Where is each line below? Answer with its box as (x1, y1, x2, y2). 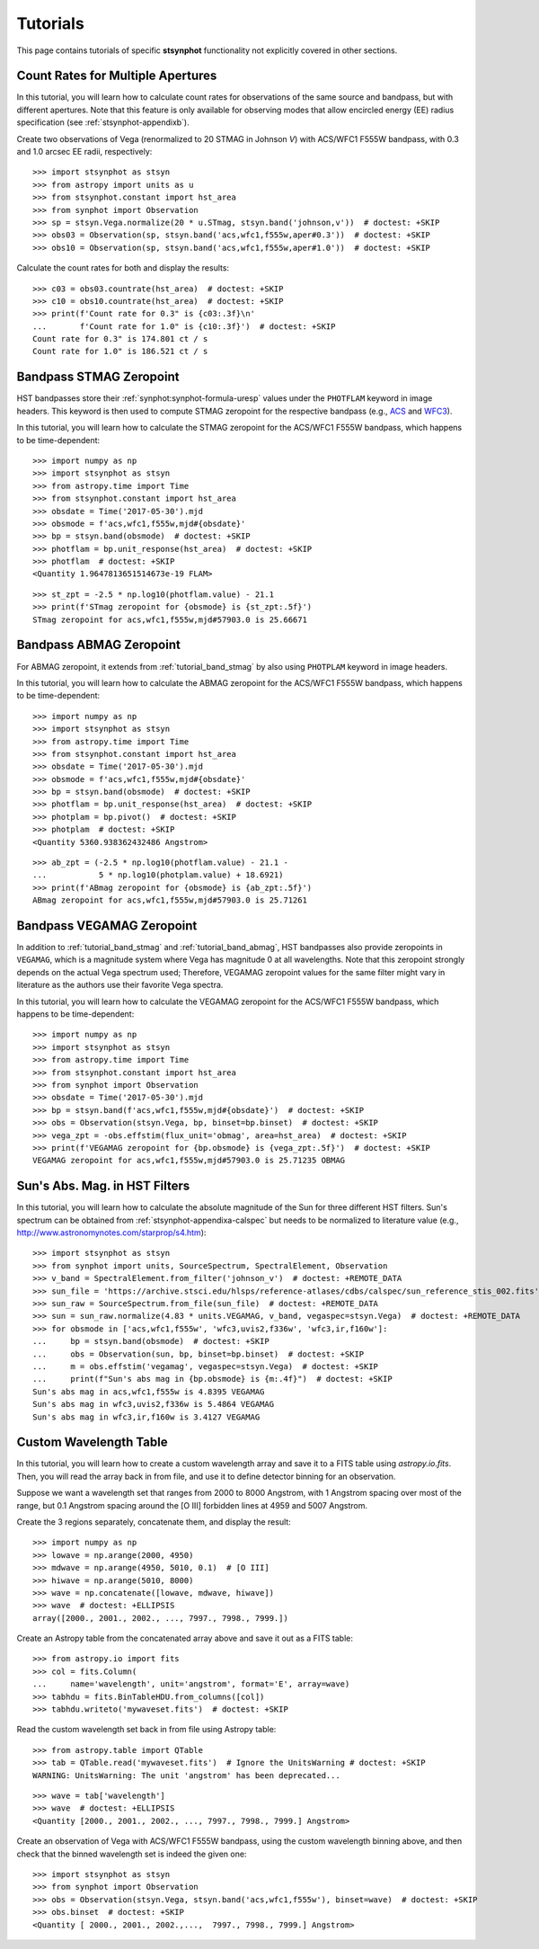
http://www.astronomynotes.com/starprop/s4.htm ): (16, 1227, 207, 1238)
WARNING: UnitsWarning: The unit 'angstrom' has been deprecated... (32, 1770, 340, 1780)
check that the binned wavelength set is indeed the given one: (16, 1848, 247, 1859)
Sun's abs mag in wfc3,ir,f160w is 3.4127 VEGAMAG (32, 1411, 261, 1422)
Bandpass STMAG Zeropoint (16, 369, 180, 385)
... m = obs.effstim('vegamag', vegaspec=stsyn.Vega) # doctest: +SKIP (32, 1361, 379, 1371)
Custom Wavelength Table (16, 1435, 168, 1450)
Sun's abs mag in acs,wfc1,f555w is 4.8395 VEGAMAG (32, 1386, 265, 1397)
